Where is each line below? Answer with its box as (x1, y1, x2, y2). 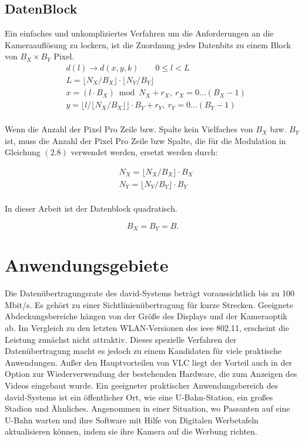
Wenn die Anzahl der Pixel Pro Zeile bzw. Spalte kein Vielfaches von (5, 123, 253, 135)
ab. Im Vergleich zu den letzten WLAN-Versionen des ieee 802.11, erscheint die (5, 321, 289, 333)
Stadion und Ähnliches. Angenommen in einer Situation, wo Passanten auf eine (5, 402, 290, 415)
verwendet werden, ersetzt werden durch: (71, 146, 218, 158)
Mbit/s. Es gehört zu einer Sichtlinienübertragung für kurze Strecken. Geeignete (5, 298, 293, 310)
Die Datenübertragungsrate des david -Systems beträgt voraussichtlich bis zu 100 (5, 287, 295, 299)
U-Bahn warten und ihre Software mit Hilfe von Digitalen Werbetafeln (5, 413, 259, 426)
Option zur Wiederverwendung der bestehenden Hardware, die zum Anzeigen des (5, 367, 297, 380)
